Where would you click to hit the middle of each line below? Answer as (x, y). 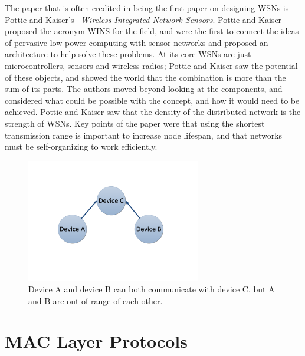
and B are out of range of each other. (96, 300)
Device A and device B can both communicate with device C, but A (152, 289)
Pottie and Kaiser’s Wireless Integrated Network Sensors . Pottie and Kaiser (143, 19)
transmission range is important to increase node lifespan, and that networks (144, 135)
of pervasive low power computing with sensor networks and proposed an (137, 42)
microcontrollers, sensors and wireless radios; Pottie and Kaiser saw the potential (151, 65)
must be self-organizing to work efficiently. (81, 146)
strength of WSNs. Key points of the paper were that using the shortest (135, 123)
